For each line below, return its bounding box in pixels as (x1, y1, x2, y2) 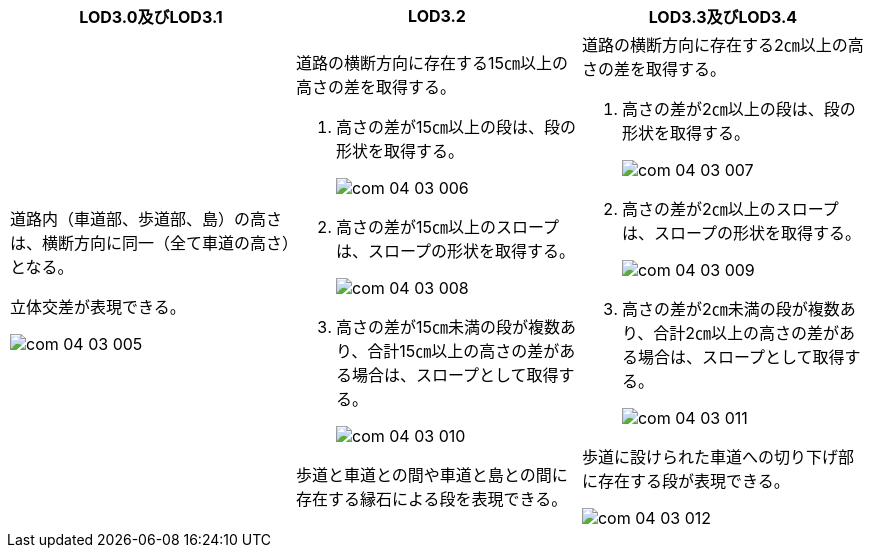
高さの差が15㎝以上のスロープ (335, 217, 560, 237)
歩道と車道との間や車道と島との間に (295, 465, 568, 485)
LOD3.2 (408, 6, 466, 26)
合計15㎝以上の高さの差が (367, 341, 560, 361)
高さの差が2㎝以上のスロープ (621, 199, 839, 219)
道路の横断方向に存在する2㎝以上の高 (581, 35, 864, 55)
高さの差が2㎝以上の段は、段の (621, 99, 856, 119)
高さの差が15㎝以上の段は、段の (335, 117, 576, 137)
